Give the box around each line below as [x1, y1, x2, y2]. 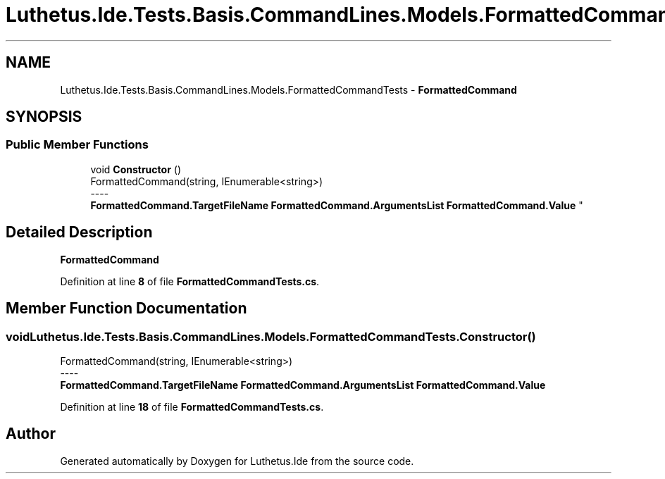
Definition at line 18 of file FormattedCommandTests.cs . [60, 400, 324, 413]
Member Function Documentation [6, 299, 247, 318]
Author [6, 425, 56, 443]
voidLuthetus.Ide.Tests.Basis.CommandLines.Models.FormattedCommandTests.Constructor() [6, 329, 536, 344]
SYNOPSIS [6, 108, 82, 126]
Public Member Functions [6, 137, 149, 152]
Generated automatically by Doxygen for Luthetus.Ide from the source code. [60, 454, 414, 467]
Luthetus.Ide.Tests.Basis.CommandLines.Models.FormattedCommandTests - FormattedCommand [60, 83, 517, 96]
